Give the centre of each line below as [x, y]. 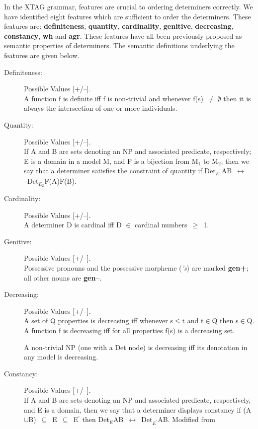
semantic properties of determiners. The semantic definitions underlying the [119, 45]
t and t [193, 321]
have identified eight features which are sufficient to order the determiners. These [128, 16]
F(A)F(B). [60, 181]
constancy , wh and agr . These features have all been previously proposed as [123, 36]
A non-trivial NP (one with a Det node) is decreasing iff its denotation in [136, 347]
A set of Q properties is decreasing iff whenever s [98, 321]
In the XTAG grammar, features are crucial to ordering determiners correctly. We [129, 6]
